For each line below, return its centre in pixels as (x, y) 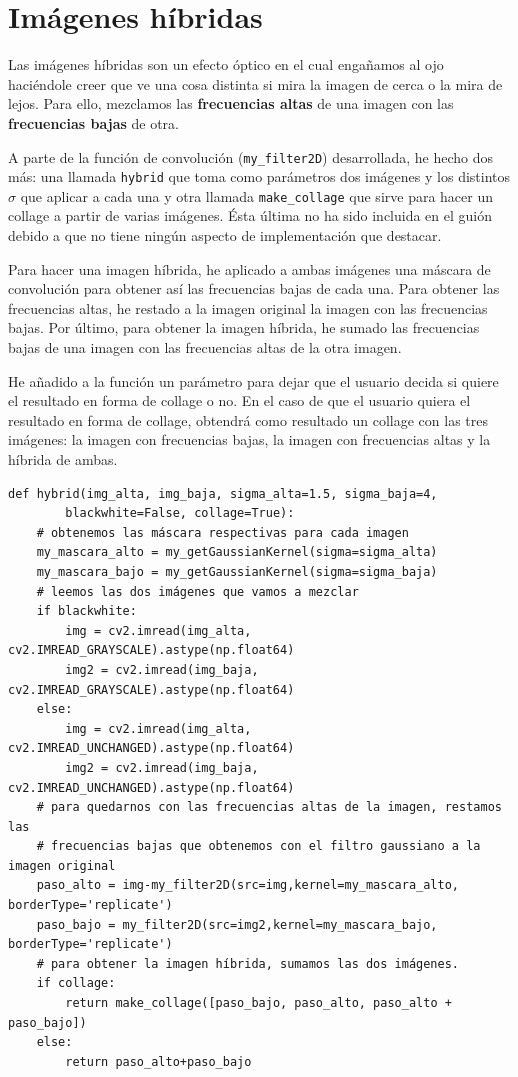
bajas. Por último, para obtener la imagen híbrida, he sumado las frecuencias (244, 327)
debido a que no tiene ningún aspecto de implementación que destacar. (225, 235)
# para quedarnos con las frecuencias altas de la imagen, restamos (269, 807)
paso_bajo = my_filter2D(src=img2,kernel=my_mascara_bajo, (237, 924)
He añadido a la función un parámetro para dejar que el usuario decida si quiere (253, 380)
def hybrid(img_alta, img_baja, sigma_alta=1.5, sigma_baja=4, (223, 493)
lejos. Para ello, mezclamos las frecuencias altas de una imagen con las (231, 103)
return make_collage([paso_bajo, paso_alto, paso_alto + (258, 1003)
